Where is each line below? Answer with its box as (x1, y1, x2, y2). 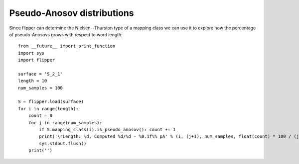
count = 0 (28, 113, 52, 119)
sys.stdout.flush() (39, 141, 87, 146)
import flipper (18, 57, 55, 63)
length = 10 (18, 78, 47, 84)
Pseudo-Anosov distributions (9, 7, 134, 18)
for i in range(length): (18, 106, 79, 111)
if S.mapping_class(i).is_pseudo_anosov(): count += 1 (39, 127, 176, 133)
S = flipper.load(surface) (18, 99, 84, 104)
